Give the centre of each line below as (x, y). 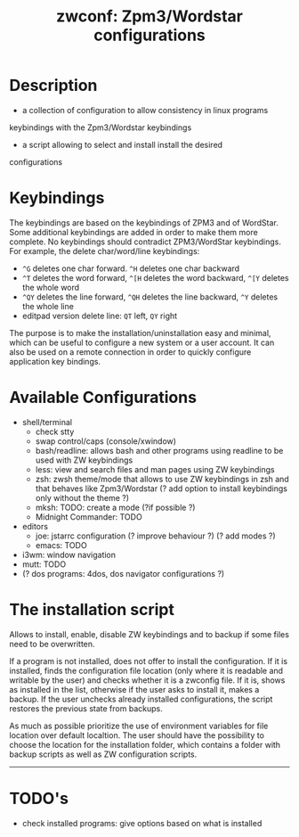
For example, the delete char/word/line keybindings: (105, 250)
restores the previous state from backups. (86, 708)
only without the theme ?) (82, 497)
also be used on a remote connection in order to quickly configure (130, 352)
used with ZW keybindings (84, 460)
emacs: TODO (61, 545)
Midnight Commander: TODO (89, 517)
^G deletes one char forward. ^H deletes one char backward (131, 268)
